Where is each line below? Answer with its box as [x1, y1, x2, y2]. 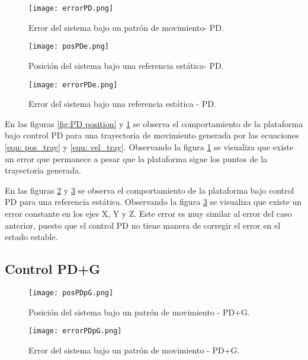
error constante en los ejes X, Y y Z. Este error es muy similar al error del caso [5, 207, 292, 219]
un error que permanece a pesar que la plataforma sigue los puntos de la [5, 152, 268, 165]
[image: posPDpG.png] [28, 288, 114, 297]
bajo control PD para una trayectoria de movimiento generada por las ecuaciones [5, 129, 299, 141]
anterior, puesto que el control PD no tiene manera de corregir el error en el [5, 219, 281, 231]
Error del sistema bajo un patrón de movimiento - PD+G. [28, 343, 240, 356]
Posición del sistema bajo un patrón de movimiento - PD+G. [28, 305, 250, 318]
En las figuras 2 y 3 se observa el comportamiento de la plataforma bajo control [5, 184, 294, 196]
